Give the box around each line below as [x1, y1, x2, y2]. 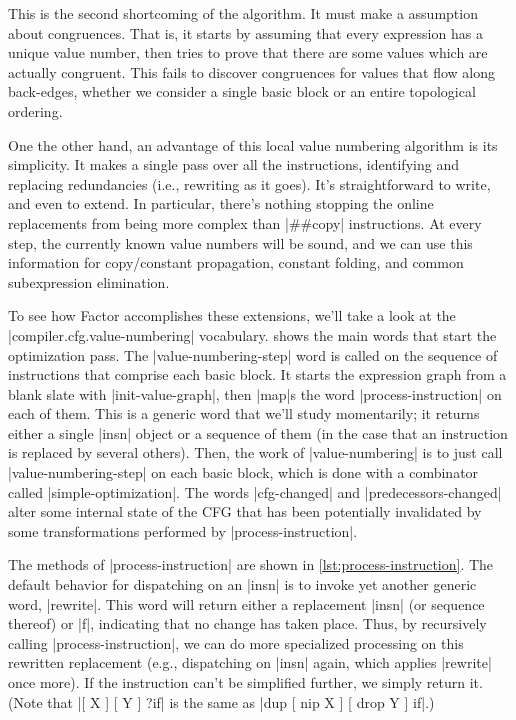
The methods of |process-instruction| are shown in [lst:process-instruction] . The [8, 554, 494, 575]
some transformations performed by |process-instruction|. [8, 520, 358, 541]
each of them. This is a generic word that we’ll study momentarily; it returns [8, 403, 480, 424]
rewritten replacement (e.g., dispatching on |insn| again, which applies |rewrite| [8, 652, 492, 673]
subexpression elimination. [8, 271, 170, 292]
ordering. [8, 100, 63, 121]
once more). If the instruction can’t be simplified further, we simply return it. [8, 672, 483, 692]
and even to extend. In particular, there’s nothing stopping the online [8, 193, 434, 214]
